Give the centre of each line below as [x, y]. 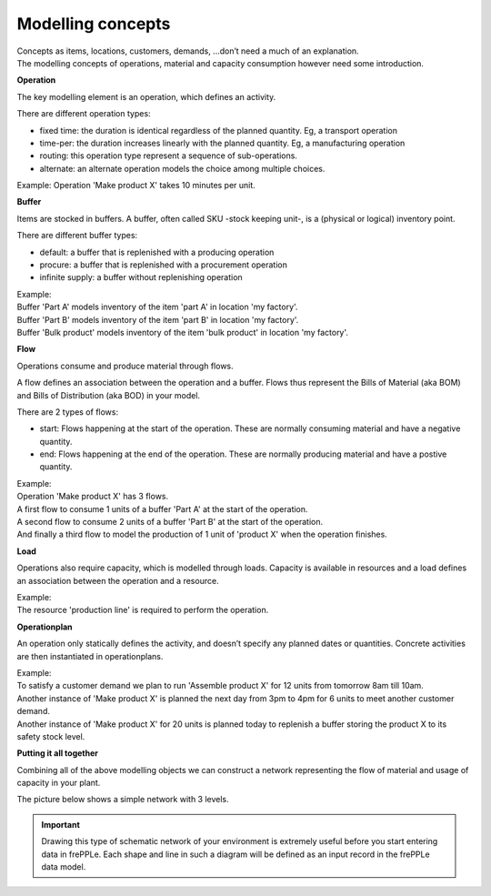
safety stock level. [51, 736]
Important [61, 824]
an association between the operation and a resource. [118, 580]
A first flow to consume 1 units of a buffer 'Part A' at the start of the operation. [162, 508]
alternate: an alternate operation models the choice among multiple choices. [182, 168]
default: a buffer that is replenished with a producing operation [157, 252]
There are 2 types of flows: [67, 412]
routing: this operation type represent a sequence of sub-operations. [168, 156]
